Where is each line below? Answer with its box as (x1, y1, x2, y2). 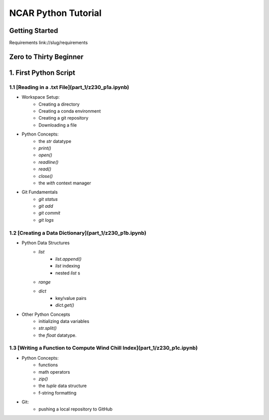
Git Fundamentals (21, 189, 58, 195)
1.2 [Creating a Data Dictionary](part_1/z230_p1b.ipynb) (9, 229, 146, 236)
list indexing (55, 263, 80, 269)
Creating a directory (38, 101, 80, 107)
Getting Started (9, 26, 58, 35)
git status (38, 196, 58, 202)
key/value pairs (55, 295, 87, 301)
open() (38, 152, 52, 158)
